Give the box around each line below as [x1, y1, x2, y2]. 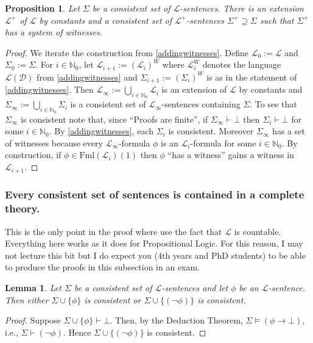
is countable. [234, 225, 281, 237]
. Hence [63, 325, 91, 338]
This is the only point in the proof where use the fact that [5, 225, 222, 237]
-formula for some [190, 136, 256, 149]
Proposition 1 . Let [5, 2, 80, 14]
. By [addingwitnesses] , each [49, 125, 153, 137]
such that [260, 13, 294, 26]
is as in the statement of [206, 70, 297, 83]
